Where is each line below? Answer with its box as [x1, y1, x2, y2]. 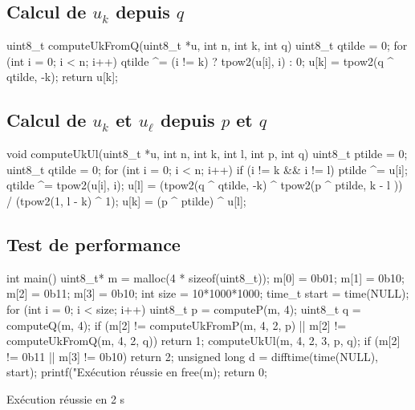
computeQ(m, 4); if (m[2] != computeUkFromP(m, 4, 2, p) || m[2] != [6, 316, 347, 333]
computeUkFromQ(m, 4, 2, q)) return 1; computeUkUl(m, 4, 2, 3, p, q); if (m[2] [6, 332, 401, 349]
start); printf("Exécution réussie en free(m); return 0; [6, 363, 267, 380]
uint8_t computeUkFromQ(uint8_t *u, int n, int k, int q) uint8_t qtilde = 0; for [6, 37, 408, 54]
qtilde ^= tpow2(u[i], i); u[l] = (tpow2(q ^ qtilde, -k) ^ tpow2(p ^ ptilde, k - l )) [6, 177, 403, 193]
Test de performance [6, 231, 181, 256]
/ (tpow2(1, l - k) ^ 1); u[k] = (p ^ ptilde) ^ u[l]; [6, 192, 246, 209]
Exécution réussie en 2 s [6, 390, 125, 407]
